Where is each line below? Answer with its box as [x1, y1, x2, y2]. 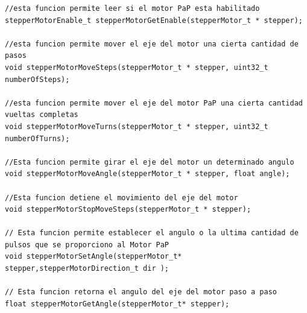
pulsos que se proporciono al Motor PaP [5, 240, 169, 249]
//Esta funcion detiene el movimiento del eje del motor [5, 193, 238, 202]
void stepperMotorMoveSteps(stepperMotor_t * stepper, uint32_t [5, 63, 268, 72]
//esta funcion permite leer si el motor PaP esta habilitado [5, 4, 260, 13]
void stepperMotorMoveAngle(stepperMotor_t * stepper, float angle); [5, 169, 290, 179]
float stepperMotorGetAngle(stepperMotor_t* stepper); [5, 299, 230, 308]
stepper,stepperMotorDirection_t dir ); [5, 264, 169, 273]
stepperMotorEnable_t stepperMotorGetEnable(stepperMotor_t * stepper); [5, 16, 303, 25]
